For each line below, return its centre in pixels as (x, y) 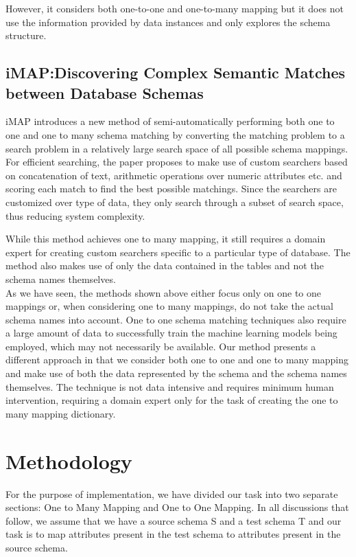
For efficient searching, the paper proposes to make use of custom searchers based (177, 162)
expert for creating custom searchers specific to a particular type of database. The (178, 252)
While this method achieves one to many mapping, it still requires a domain (166, 239)
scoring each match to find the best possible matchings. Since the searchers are (171, 189)
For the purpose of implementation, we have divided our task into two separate (172, 493)
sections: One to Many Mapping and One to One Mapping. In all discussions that (177, 507)
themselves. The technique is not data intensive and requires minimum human (170, 386)
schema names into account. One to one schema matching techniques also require (176, 319)
